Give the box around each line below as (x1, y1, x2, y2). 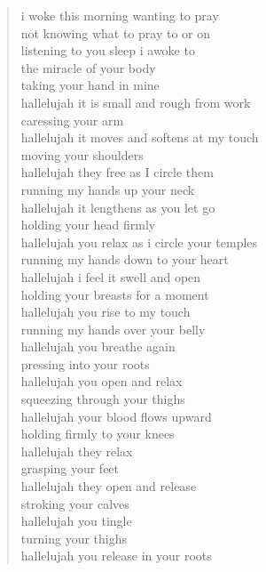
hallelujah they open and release (20, 477, 197, 495)
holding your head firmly (20, 215, 156, 234)
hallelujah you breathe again (20, 337, 176, 356)
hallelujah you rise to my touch (20, 302, 191, 321)
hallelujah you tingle (20, 512, 132, 530)
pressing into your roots (20, 354, 150, 373)
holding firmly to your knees (20, 424, 175, 443)
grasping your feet (20, 459, 120, 478)
